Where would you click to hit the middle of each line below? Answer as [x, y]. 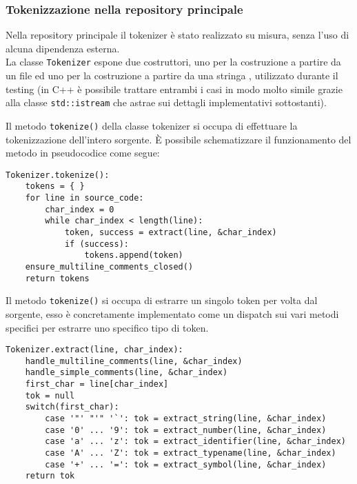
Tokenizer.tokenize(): [58, 175]
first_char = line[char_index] [97, 384]
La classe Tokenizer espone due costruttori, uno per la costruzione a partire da [173, 62]
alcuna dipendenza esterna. [63, 48]
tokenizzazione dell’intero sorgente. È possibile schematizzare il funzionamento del [178, 139]
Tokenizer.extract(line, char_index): [94, 350]
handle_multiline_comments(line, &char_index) [134, 361]
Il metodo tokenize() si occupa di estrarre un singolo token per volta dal [162, 300]
